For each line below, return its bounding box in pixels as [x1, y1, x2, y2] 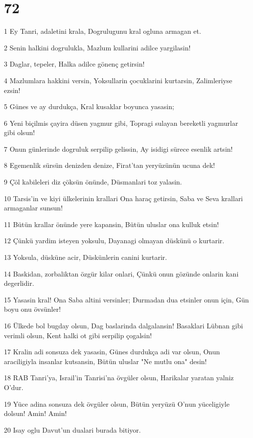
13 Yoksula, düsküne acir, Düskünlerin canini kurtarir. [4, 252, 167, 262]
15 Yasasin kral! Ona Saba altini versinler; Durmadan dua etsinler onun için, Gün [4, 294, 249, 304]
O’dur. [4, 382, 23, 392]
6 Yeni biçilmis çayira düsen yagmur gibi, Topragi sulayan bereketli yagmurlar [4, 117, 238, 128]
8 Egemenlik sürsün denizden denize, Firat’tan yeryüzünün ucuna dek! [4, 160, 215, 170]
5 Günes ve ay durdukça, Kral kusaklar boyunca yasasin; [4, 101, 174, 112]
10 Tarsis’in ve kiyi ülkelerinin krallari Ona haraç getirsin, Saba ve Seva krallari [4, 193, 243, 203]
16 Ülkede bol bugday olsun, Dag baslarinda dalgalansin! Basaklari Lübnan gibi [4, 321, 243, 330]
